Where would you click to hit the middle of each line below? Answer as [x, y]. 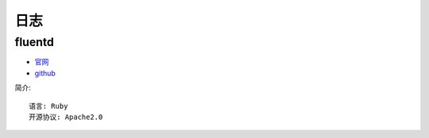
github [45, 73]
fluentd [35, 42]
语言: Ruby [48, 106]
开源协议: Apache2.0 [66, 117]
